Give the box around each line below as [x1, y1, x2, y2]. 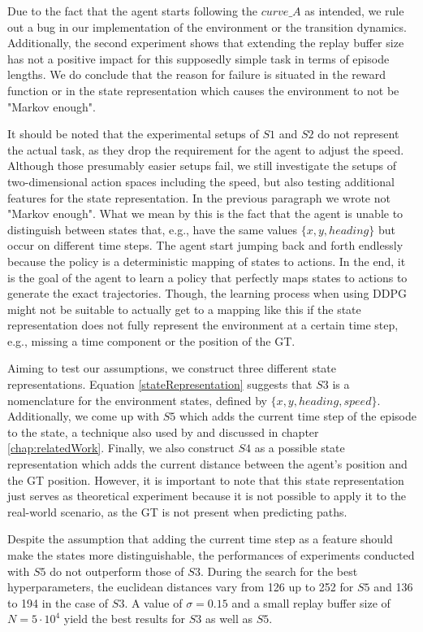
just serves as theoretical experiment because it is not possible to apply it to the [7, 487, 407, 504]
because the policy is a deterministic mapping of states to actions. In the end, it [7, 252, 406, 269]
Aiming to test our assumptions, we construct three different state [7, 360, 337, 377]
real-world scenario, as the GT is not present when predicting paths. [7, 503, 347, 520]
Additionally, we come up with [7, 408, 160, 425]
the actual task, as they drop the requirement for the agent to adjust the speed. [7, 141, 404, 158]
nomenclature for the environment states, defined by [7, 391, 267, 408]
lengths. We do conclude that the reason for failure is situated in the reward [7, 66, 386, 83]
